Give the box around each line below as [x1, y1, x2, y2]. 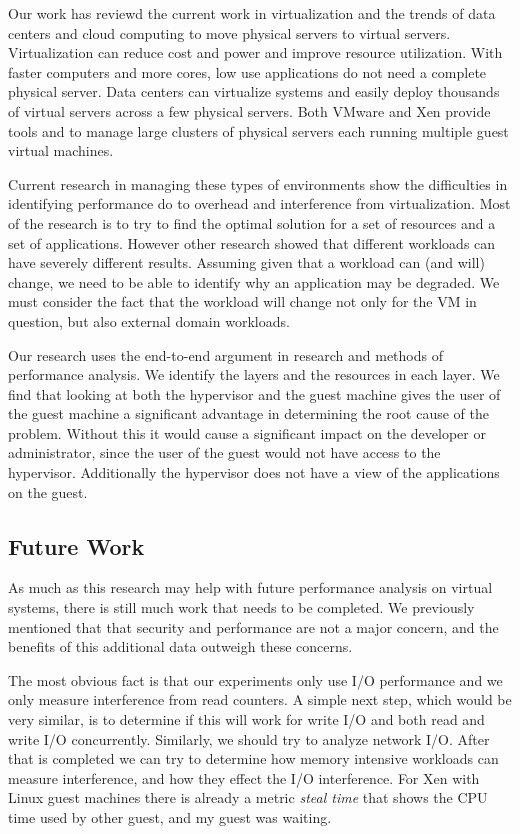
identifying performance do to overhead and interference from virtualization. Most [8, 193, 511, 214]
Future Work [8, 530, 145, 561]
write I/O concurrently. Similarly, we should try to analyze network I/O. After [8, 728, 490, 749]
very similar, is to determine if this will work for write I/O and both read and [8, 709, 485, 730]
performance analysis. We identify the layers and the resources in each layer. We [8, 364, 500, 385]
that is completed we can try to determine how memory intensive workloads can [8, 748, 499, 769]
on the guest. [8, 481, 88, 502]
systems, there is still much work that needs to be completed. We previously [8, 597, 475, 618]
